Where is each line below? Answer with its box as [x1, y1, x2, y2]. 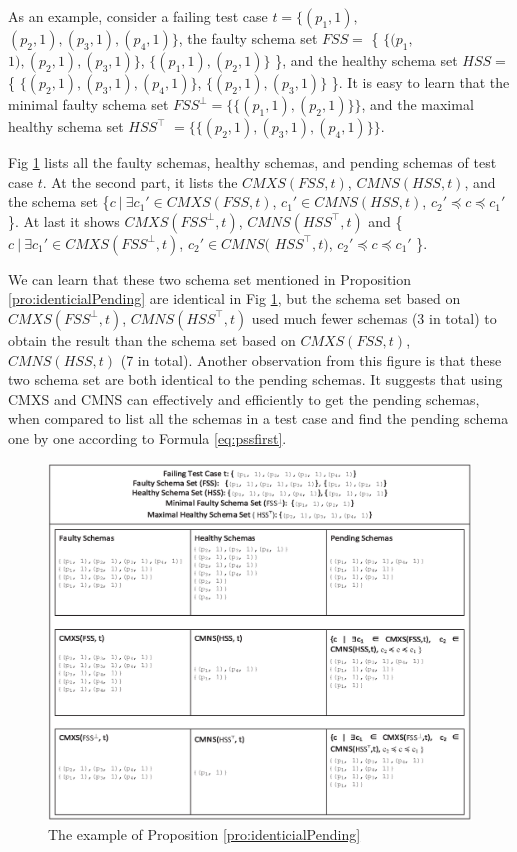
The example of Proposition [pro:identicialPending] [48, 824, 361, 845]
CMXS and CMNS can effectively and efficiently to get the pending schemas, [8, 388, 480, 409]
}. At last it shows [8, 210, 120, 231]
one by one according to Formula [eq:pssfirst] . [8, 427, 287, 448]
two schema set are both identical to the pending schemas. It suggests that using [8, 369, 503, 390]
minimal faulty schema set [8, 94, 169, 114]
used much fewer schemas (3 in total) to [251, 307, 497, 328]
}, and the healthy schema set [275, 50, 458, 70]
